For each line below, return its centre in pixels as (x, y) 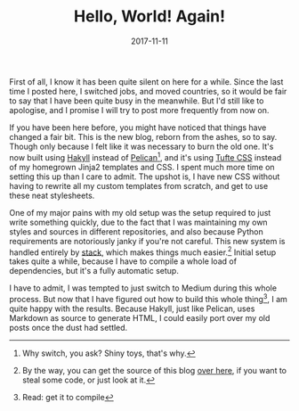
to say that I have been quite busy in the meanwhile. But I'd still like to (137, 101)
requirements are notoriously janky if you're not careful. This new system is (147, 241)
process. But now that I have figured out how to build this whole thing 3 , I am (148, 298)
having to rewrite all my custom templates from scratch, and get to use (139, 185)
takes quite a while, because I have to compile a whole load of (123, 261)
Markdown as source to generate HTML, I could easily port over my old (140, 317)
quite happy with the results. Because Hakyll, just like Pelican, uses (132, 308)
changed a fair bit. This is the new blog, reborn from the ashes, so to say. (143, 136)
